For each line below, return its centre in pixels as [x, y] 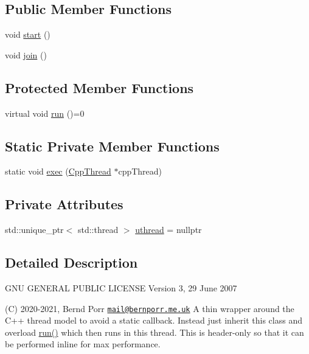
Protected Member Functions [99, 87]
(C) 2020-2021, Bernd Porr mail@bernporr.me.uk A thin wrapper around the [150, 308]
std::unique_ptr [34, 230]
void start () [28, 34]
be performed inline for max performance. [83, 344]
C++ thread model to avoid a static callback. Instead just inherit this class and [154, 320]
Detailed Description [71, 262]
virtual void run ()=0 [45, 113]
